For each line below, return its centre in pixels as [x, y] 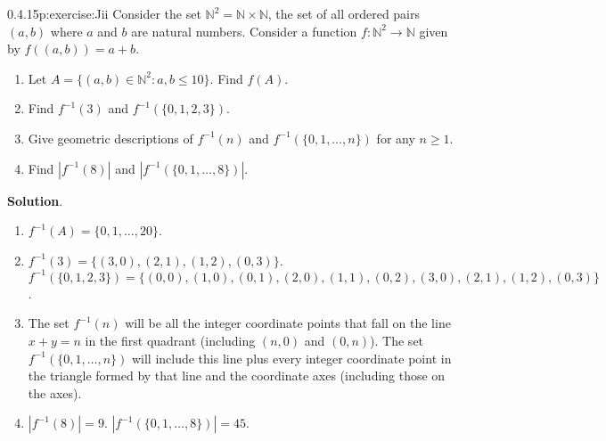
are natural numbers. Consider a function [244, 31]
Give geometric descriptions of [111, 138]
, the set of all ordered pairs [344, 13]
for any [396, 138]
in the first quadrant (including [170, 341]
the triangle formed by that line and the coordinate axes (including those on [237, 376]
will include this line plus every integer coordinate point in [291, 358]
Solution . [35, 200]
